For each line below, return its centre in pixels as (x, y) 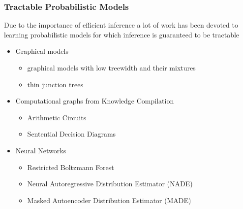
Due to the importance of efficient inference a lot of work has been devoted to (121, 25)
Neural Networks (41, 150)
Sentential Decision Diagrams (72, 134)
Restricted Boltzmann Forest (71, 167)
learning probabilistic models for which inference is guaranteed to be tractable (122, 34)
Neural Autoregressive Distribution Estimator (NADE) (110, 184)
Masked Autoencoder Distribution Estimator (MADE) (109, 200)
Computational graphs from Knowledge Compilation (95, 101)
